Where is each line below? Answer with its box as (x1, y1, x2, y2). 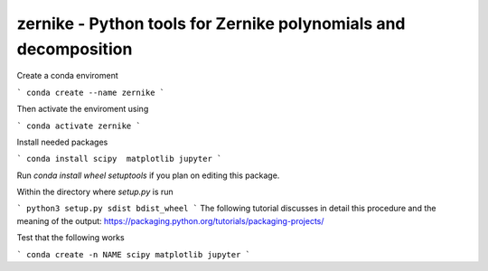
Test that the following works (16, 232, 126, 243)
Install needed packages (16, 136, 108, 147)
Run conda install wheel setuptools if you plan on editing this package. (16, 170, 280, 181)
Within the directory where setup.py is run (16, 186, 174, 198)
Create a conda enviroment (16, 70, 118, 81)
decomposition (16, 39, 133, 59)
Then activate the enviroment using (16, 104, 149, 115)
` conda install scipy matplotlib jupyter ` (16, 154, 222, 164)
